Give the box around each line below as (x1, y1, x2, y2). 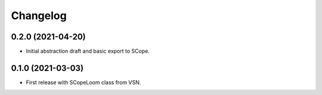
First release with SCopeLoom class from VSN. (26, 78, 141, 86)
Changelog (11, 9, 67, 22)
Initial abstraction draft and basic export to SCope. (26, 48, 150, 55)
